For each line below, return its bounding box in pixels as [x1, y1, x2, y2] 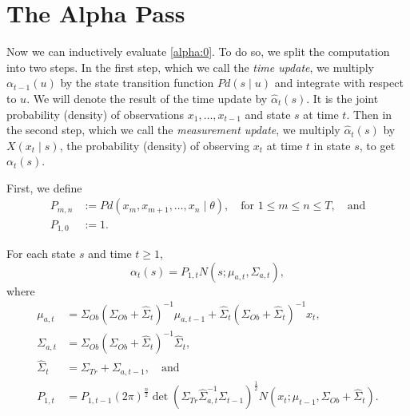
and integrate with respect [274, 74, 404, 91]
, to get [359, 137, 396, 153]
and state [245, 105, 291, 122]
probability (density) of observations [6, 105, 185, 122]
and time [88, 244, 132, 261]
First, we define [6, 179, 82, 196]
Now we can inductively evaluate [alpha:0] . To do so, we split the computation [6, 43, 390, 60]
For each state [6, 244, 76, 261]
